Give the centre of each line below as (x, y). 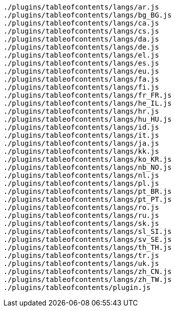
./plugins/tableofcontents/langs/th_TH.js (88, 247)
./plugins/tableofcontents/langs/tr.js (81, 255)
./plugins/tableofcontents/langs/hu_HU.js (88, 119)
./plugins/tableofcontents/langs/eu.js (81, 71)
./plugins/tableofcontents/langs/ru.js (81, 215)
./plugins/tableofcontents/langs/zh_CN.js (88, 271)
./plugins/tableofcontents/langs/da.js (81, 39)
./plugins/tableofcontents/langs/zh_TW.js (88, 279)
